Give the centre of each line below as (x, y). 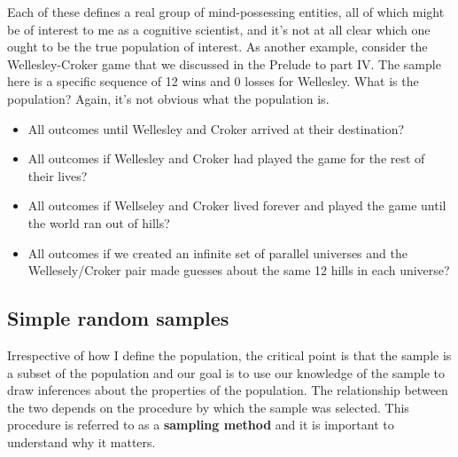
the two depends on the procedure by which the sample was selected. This (208, 407)
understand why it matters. (82, 441)
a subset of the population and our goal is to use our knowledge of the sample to (226, 372)
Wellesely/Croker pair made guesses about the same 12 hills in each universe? (239, 270)
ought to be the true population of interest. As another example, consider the (217, 47)
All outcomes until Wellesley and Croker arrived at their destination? (216, 128)
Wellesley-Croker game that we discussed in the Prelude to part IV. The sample (224, 63)
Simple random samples (118, 318)
